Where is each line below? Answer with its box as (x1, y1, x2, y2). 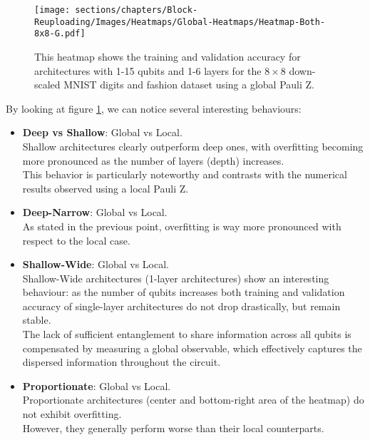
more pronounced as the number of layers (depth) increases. (22, 153, 284, 168)
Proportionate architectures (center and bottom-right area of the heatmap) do (22, 392, 364, 407)
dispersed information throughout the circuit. (22, 354, 221, 369)
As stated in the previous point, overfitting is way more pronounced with (22, 218, 341, 233)
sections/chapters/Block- (75, 5, 198, 15)
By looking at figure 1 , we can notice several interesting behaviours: (6, 101, 302, 116)
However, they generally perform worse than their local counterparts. (22, 420, 324, 435)
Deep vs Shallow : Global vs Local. (22, 125, 183, 140)
